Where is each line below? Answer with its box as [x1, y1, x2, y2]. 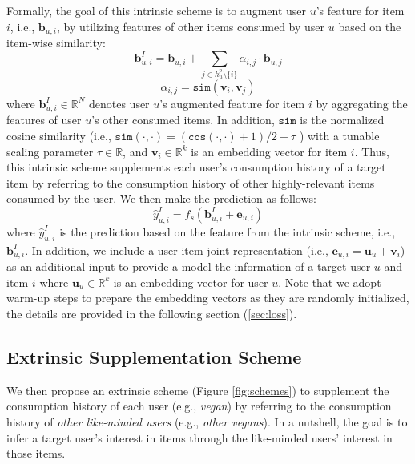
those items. [6, 445, 66, 462]
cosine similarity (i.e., [6, 127, 111, 143]
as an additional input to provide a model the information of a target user [6, 258, 371, 275]
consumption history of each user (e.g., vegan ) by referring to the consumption [6, 397, 392, 414]
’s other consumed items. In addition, [91, 111, 275, 128]
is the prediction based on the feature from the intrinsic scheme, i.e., [59, 223, 396, 240]
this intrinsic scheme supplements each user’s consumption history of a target [6, 159, 386, 176]
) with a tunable [299, 127, 380, 143]
